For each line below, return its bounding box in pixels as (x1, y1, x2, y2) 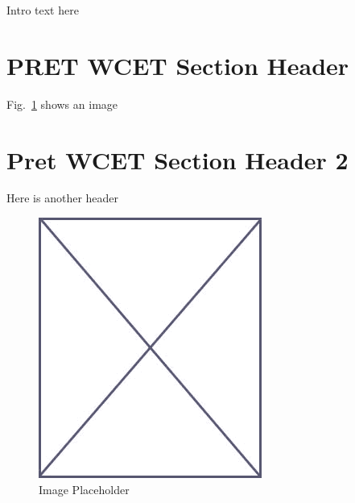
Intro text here (6, 2, 79, 18)
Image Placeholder (39, 480, 130, 497)
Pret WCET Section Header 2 (6, 143, 349, 176)
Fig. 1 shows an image (6, 95, 118, 112)
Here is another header (6, 189, 119, 206)
